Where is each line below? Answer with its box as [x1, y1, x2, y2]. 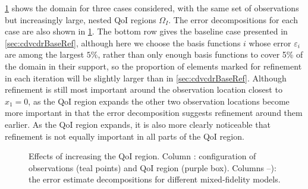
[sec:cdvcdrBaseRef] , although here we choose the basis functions [5, 36, 241, 49]
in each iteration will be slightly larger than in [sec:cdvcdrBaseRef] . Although [5, 71, 287, 84]
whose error [249, 36, 291, 49]
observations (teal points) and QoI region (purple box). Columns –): [29, 161, 276, 174]
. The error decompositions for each [168, 13, 298, 26]
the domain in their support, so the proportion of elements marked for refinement [5, 59, 302, 72]
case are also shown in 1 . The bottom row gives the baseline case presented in [5, 25, 288, 37]
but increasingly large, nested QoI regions [5, 13, 156, 26]
